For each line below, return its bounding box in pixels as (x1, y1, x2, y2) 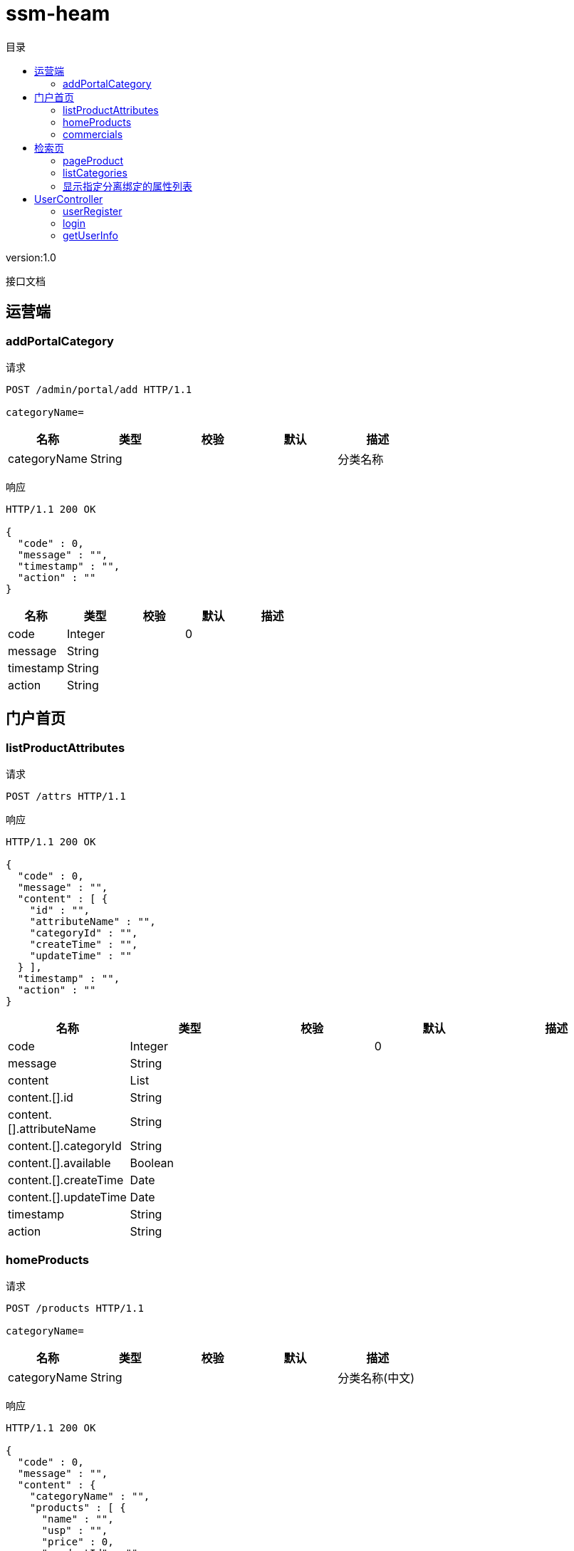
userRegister (63, 204, 122, 217)
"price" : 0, (41, 1535, 114, 1547)
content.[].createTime (8, 1173, 124, 1188)
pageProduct (63, 154, 124, 167)
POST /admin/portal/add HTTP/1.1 (6, 383, 192, 395)
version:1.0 (6, 251, 56, 263)
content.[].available (8, 1156, 111, 1171)
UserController (34, 192, 103, 205)
